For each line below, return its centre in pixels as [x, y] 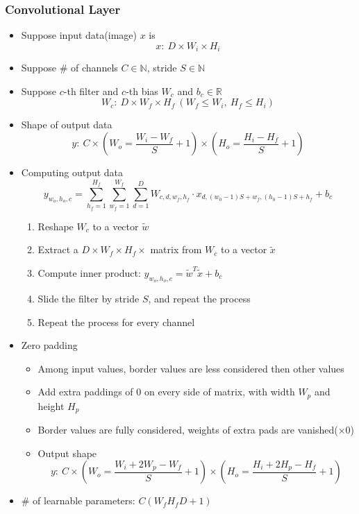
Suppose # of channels [69, 68]
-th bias [142, 91]
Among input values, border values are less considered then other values [191, 368]
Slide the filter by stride [89, 298]
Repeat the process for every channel [116, 322]
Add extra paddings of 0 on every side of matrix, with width [166, 392]
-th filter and [91, 91]
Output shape [67, 453]
